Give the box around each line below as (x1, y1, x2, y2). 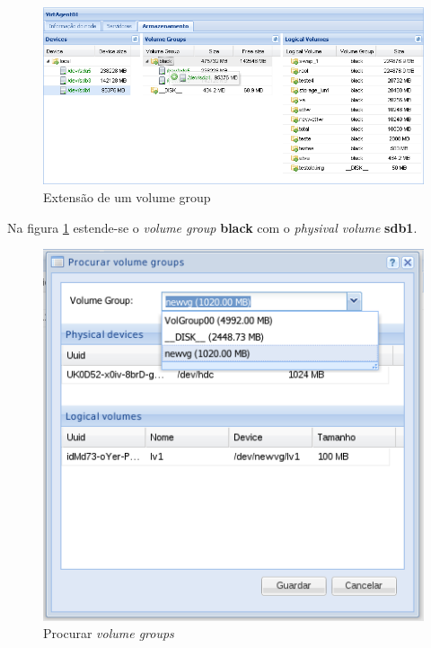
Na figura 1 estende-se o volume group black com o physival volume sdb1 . (7, 217, 418, 236)
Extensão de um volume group (43, 187, 211, 206)
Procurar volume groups (43, 624, 174, 643)
